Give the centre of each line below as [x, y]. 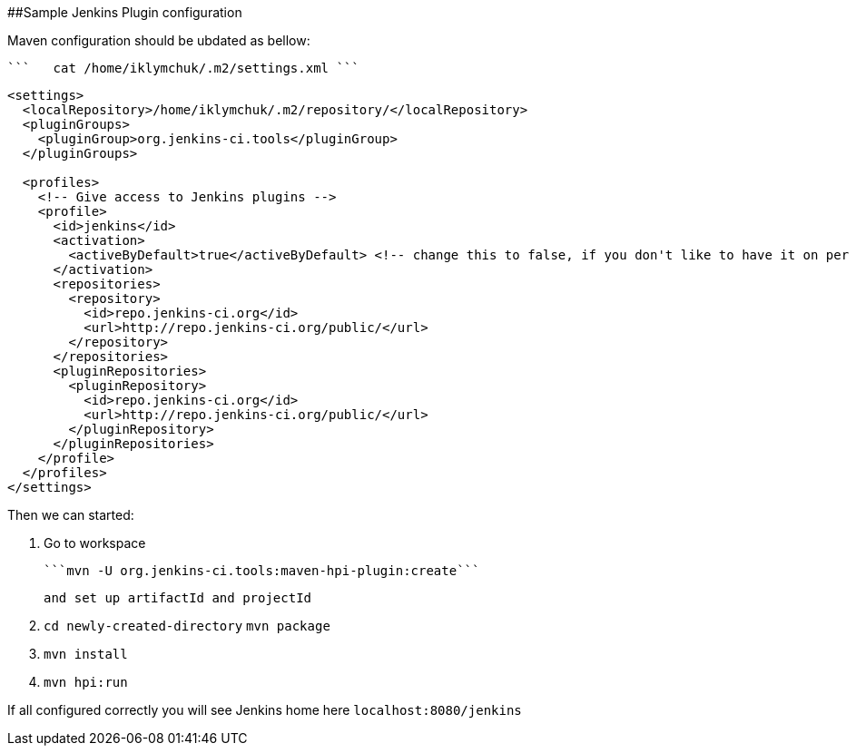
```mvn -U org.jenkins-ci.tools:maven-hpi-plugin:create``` [262, 571]
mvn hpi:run [86, 682]
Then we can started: [71, 515]
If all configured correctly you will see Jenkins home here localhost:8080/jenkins [265, 710]
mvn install [86, 654]
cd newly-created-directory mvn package [187, 626]
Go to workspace [95, 543]
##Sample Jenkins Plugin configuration [125, 12]
